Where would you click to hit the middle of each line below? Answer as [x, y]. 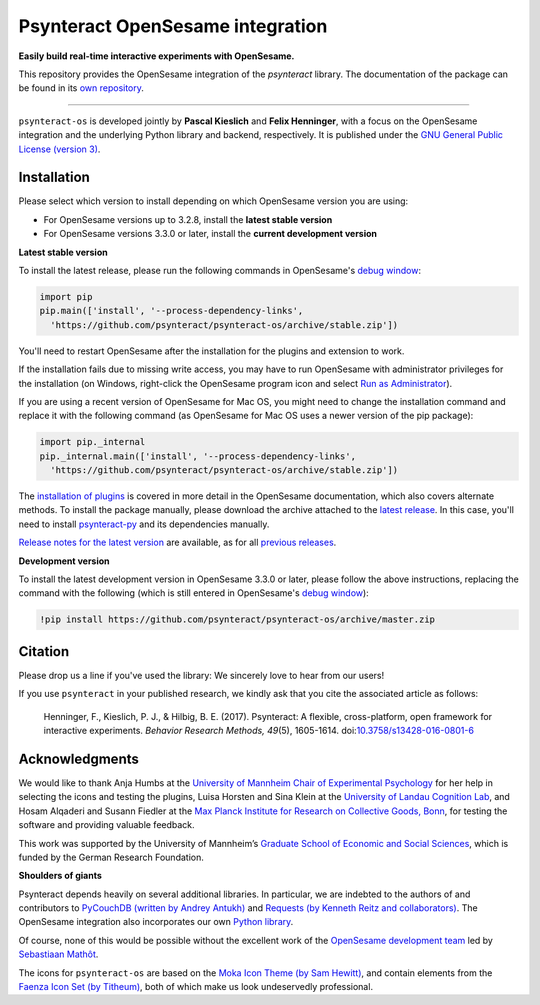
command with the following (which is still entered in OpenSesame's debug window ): [193, 593]
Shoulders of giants [60, 876]
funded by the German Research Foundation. [111, 857]
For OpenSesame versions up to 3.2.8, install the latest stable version [188, 219]
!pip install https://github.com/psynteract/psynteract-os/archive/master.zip [237, 619]
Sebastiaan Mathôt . [58, 954]
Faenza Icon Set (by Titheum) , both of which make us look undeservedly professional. [196, 987]
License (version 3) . [59, 149]
